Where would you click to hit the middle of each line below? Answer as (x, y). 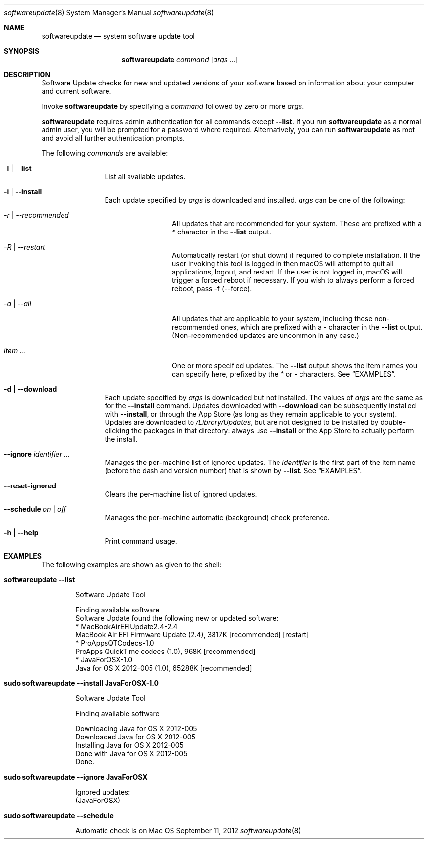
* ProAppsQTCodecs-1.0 (115, 643)
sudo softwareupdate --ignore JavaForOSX (76, 777)
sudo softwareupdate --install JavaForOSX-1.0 (82, 683)
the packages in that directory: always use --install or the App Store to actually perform (273, 431)
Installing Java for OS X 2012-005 (129, 745)
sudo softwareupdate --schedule (59, 815)
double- (393, 422)
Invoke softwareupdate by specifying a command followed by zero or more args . (173, 106)
